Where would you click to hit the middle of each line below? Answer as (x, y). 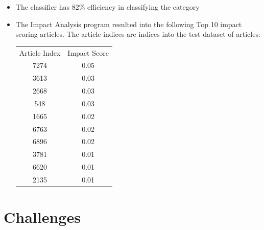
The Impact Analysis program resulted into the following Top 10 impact (129, 24)
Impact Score (88, 52)
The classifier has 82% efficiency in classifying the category (107, 7)
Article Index (40, 52)
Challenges (42, 217)
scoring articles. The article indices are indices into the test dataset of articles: (138, 34)
